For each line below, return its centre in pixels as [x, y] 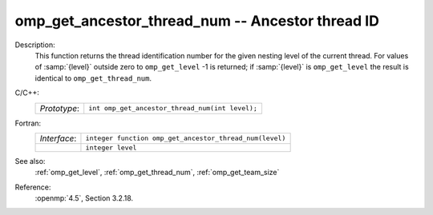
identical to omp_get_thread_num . [93, 78]
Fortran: [28, 123]
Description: [35, 45]
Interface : [58, 138]
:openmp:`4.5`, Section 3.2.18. [84, 198]
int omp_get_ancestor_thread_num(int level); [173, 108]
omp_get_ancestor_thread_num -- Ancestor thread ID [197, 21]
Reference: [33, 187]
